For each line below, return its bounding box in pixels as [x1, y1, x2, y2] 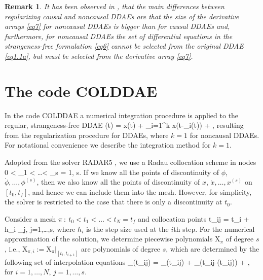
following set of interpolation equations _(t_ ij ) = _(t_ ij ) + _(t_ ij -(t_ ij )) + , [5, 256, 250, 267]
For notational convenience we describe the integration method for [5, 139, 211, 150]
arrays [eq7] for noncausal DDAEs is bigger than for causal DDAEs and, [5, 21, 230, 31]
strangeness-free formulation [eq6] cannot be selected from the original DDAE [5, 41, 244, 51]
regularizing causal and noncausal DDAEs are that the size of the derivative [5, 11, 239, 21]
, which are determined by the [166, 243, 259, 254]
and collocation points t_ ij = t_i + [138, 214, 249, 224]
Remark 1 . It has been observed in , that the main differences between [5, 1, 224, 11]
